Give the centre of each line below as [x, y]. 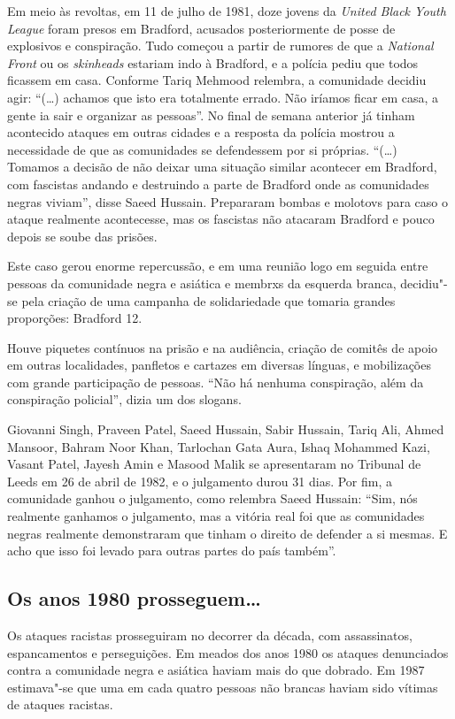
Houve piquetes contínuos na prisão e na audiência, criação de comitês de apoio [223, 347]
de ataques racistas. [60, 704]
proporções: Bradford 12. [75, 318]
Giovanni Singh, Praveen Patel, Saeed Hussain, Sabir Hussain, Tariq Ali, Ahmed [226, 429]
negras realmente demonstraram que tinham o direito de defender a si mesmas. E [227, 533]
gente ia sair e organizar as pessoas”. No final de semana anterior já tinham [211, 115]
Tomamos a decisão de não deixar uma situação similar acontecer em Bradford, [222, 167]
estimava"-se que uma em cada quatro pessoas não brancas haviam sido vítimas [223, 687]
